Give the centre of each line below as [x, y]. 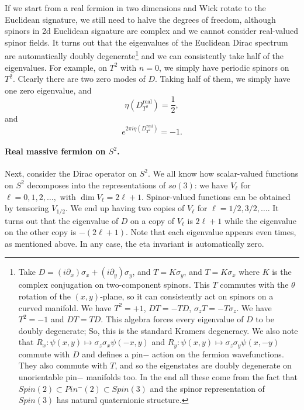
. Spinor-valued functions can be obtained [216, 196]
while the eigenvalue [260, 220]
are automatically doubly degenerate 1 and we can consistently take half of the [144, 55]
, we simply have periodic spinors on [224, 67]
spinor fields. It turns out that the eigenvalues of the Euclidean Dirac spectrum [146, 42]
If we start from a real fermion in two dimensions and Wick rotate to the [135, 8]
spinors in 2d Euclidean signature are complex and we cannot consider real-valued [151, 31]
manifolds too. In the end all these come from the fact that [192, 376]
